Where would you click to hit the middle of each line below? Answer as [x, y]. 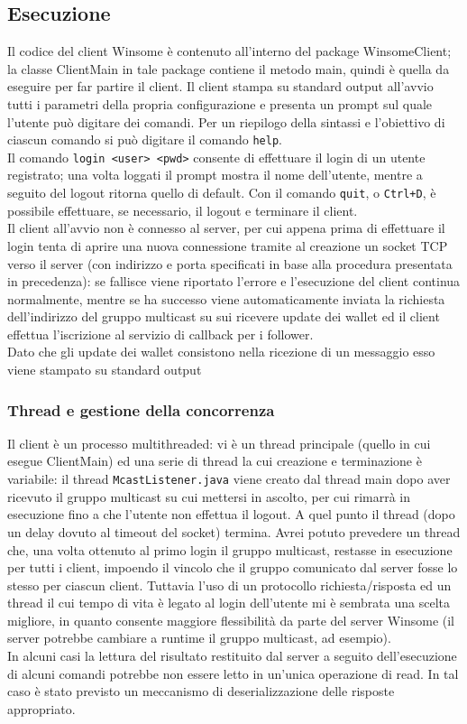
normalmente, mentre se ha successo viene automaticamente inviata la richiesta [226, 298]
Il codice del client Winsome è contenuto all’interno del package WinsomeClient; [229, 51]
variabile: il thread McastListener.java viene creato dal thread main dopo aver [229, 479]
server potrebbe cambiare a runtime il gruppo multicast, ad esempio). [199, 638]
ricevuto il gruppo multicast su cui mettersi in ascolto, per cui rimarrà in [209, 496]
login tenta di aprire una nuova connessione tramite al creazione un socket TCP [228, 245]
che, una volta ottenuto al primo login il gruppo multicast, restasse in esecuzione [230, 549]
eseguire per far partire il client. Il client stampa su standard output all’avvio [220, 86]
